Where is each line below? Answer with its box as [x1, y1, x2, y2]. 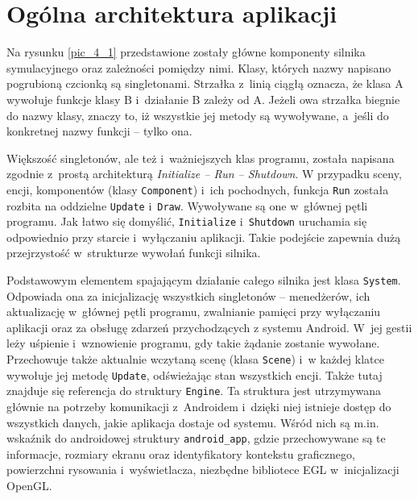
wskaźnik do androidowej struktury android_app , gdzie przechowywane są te [6, 430, 386, 447]
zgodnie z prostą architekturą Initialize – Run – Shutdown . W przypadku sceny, [6, 165, 402, 182]
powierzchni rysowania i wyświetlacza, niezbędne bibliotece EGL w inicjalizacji [6, 461, 399, 478]
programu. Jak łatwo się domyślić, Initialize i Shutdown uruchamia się [6, 213, 367, 230]
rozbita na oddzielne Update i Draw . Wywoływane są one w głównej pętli [6, 197, 368, 214]
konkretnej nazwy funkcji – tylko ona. [6, 123, 192, 139]
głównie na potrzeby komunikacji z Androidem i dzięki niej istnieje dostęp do [6, 398, 391, 415]
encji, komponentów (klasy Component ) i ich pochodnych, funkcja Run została [6, 181, 389, 198]
